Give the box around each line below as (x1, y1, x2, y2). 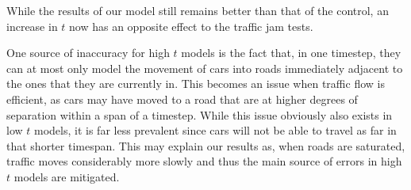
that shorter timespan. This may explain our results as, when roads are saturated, (6, 137, 405, 154)
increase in (6, 17, 58, 34)
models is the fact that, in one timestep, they (181, 44, 401, 61)
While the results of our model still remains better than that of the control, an (6, 2, 389, 18)
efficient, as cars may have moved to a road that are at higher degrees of (6, 90, 358, 107)
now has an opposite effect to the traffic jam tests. (69, 17, 313, 34)
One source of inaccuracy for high (6, 44, 170, 61)
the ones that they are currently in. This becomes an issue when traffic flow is (6, 75, 385, 92)
